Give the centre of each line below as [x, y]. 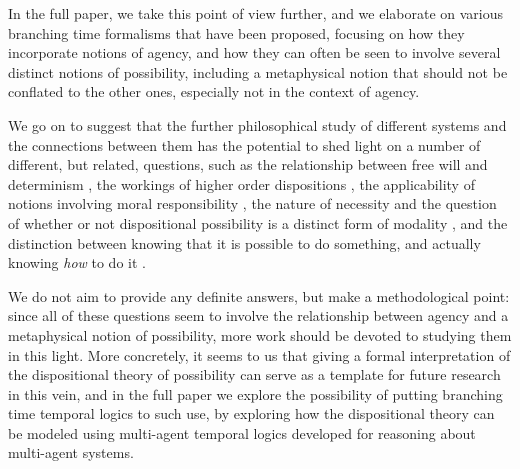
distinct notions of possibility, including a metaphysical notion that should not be [258, 71]
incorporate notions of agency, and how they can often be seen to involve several [254, 52]
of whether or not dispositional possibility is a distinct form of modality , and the [258, 222]
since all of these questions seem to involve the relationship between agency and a [258, 315]
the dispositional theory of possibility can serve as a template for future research [254, 374]
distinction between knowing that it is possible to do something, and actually [244, 242]
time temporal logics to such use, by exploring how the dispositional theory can [251, 413]
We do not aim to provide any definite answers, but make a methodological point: [259, 295]
